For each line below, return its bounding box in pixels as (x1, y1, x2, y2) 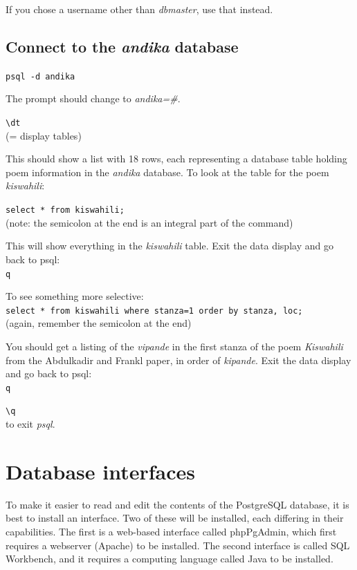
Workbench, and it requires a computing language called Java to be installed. (6, 551, 333, 566)
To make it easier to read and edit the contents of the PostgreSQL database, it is (6, 497, 349, 511)
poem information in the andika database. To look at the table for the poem (6, 164, 329, 179)
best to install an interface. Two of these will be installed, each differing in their (6, 511, 344, 525)
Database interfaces (6, 457, 195, 485)
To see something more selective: (6, 289, 144, 303)
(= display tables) (6, 128, 82, 142)
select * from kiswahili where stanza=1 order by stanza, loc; (6, 305, 303, 316)
